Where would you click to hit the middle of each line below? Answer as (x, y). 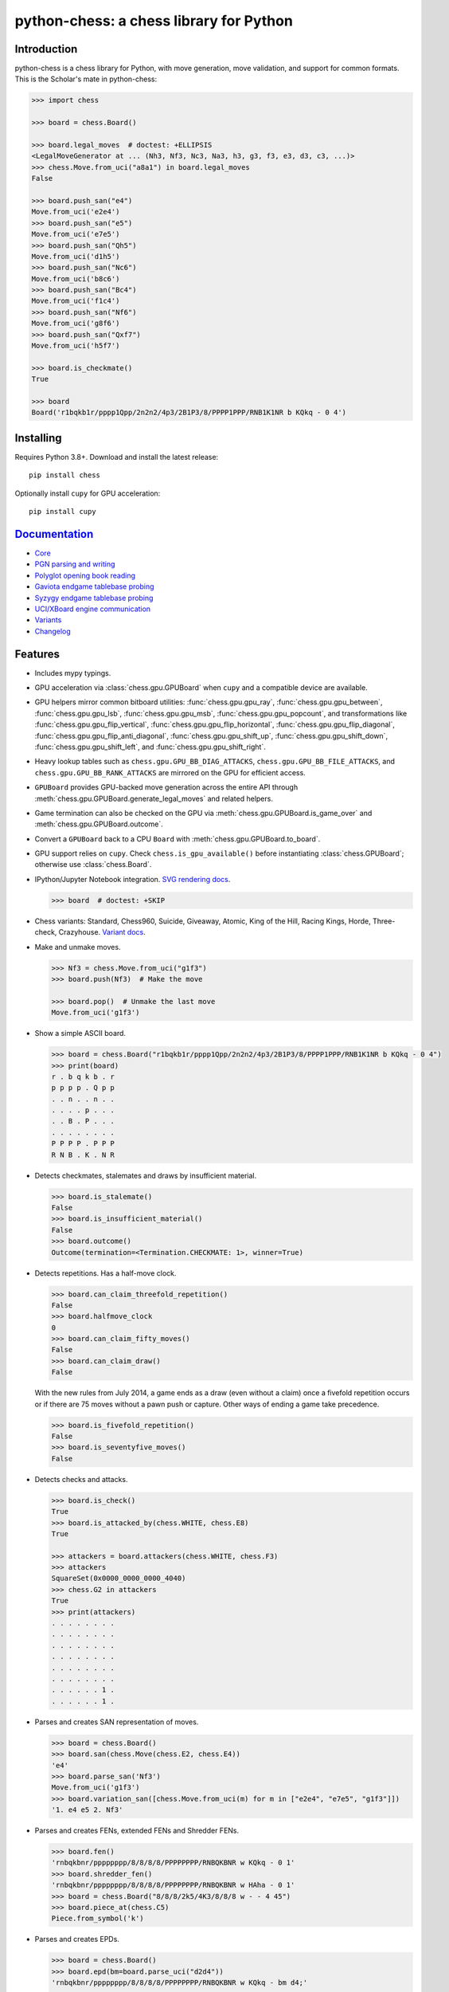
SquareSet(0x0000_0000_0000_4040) (119, 1578)
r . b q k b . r (83, 1076)
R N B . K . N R (83, 1155)
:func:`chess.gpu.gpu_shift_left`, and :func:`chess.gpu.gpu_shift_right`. (150, 747)
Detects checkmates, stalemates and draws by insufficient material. (146, 1175)
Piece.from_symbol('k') (98, 1919)
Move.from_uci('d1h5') (76, 256)
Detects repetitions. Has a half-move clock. (105, 1273)
